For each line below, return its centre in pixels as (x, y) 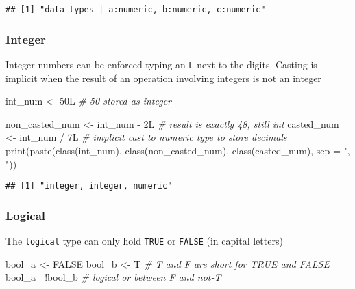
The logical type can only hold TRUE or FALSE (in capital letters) (144, 240)
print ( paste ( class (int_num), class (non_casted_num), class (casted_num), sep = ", (178, 150)
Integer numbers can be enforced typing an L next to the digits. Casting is (161, 64)
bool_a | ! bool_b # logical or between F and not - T (113, 277)
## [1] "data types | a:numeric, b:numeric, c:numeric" (136, 10)
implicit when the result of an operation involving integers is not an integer (163, 78)
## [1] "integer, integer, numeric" (89, 186)
